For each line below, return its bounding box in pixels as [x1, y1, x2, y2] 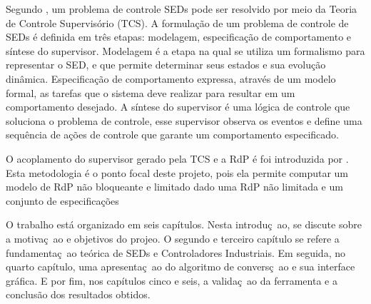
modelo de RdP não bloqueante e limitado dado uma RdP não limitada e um [6, 179, 343, 194]
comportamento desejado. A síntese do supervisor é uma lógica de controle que [6, 99, 350, 114]
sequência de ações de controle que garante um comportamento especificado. [6, 127, 339, 142]
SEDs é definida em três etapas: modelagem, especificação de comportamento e [6, 29, 352, 44]
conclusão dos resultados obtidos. [6, 287, 151, 302]
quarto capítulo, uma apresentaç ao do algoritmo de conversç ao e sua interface [6, 259, 355, 274]
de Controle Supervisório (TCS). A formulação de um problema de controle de [6, 15, 349, 30]
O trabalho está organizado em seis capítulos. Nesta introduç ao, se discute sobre [6, 217, 362, 232]
